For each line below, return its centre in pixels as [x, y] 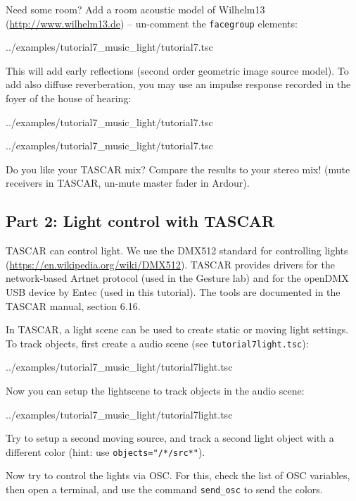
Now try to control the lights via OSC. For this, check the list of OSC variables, [178, 475]
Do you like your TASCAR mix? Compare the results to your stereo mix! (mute [178, 169]
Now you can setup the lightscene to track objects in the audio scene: [155, 391]
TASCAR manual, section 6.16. [73, 305]
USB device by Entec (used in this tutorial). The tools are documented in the [173, 291]
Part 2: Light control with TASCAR [140, 221]
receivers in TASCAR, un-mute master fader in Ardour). [128, 183]
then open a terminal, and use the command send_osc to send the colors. [164, 489]
